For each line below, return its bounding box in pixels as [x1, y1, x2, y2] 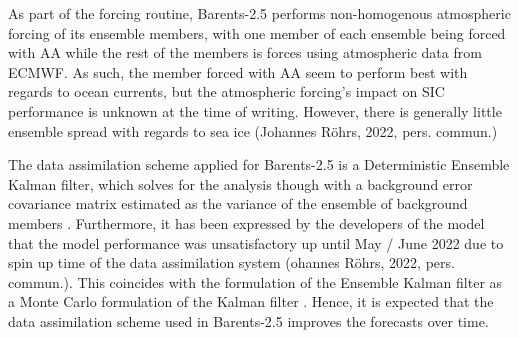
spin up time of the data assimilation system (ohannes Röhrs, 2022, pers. [8, 252, 455, 273]
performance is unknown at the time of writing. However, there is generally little [8, 100, 502, 121]
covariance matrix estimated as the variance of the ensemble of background [8, 193, 468, 214]
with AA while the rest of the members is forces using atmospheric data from [8, 42, 482, 63]
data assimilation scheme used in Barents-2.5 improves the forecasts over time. [8, 310, 489, 331]
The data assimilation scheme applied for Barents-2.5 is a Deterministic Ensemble [8, 154, 510, 175]
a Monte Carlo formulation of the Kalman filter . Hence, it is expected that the [8, 291, 494, 312]
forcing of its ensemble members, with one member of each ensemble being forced [8, 22, 506, 43]
